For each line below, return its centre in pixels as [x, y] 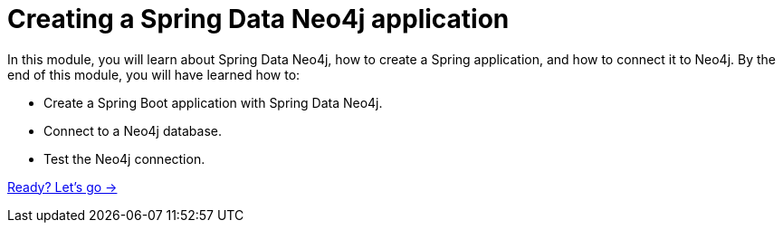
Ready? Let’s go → [62, 187]
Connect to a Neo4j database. [133, 130]
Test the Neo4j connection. [124, 158]
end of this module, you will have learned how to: [154, 74]
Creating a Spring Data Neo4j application [258, 19]
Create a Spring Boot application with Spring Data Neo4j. [213, 102]
